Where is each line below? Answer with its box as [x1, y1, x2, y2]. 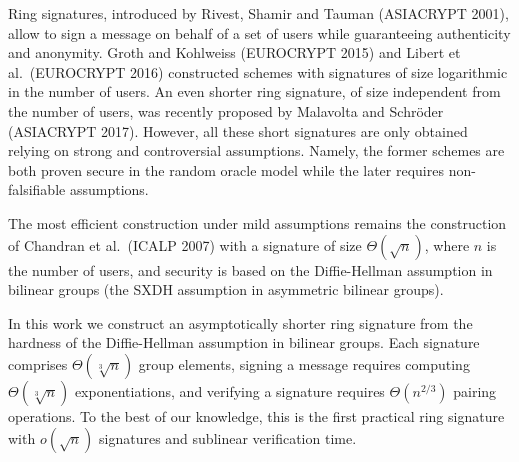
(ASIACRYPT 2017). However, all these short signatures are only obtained [8, 120, 468, 141]
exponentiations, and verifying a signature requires [74, 380, 385, 401]
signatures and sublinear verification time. [99, 427, 357, 448]
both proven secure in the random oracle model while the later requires [8, 159, 444, 180]
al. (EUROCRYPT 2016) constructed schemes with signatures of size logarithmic [8, 61, 508, 82]
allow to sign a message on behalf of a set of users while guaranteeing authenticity [8, 22, 511, 43]
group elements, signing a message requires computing [138, 353, 470, 374]
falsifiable [8, 179, 66, 200]
